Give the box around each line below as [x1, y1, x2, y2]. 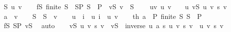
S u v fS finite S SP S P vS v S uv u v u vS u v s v [3, 1, 227, 11]
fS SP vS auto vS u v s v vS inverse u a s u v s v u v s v [3, 20, 224, 31]
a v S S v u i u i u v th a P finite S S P [3, 11, 202, 21]
